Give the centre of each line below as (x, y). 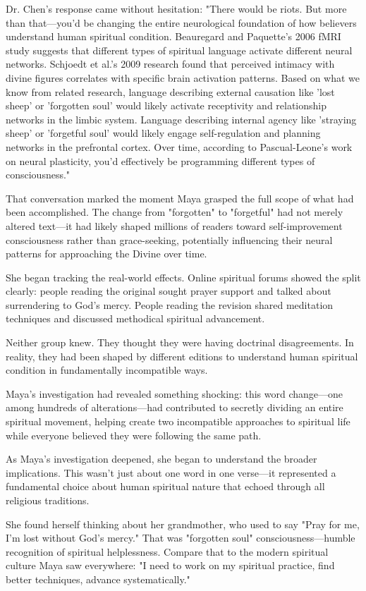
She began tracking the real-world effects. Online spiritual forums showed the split (183, 277)
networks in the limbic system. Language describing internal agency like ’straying (181, 119)
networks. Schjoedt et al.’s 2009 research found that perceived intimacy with (170, 64)
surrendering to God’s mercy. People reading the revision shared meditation (170, 304)
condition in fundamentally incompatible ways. (107, 370)
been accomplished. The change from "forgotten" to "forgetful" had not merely (175, 212)
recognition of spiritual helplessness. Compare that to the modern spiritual (167, 551)
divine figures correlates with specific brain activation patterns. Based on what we (183, 77)
